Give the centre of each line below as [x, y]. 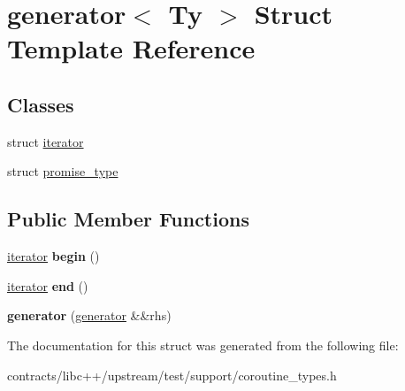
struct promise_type [63, 171]
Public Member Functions [128, 219]
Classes [41, 104]
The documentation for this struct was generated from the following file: [203, 345]
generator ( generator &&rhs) [89, 315]
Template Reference [131, 48]
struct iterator [46, 141]
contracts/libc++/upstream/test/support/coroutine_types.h [172, 375]
